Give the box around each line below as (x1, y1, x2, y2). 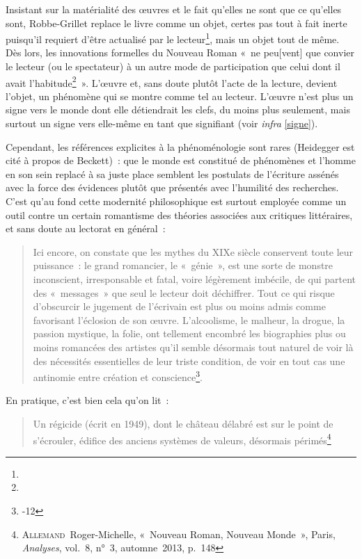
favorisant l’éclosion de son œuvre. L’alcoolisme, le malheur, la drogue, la (33, 312, 345, 327)
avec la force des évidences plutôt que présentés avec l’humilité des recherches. (6, 180, 339, 195)
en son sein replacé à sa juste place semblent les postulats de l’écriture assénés (6, 166, 339, 181)
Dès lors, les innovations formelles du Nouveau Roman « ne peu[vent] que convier (6, 45, 354, 60)
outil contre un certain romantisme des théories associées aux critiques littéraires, (6, 207, 353, 222)
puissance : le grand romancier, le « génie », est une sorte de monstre (33, 258, 333, 273)
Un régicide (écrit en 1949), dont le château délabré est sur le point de (33, 416, 333, 430)
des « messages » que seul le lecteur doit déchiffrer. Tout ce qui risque (33, 285, 335, 300)
